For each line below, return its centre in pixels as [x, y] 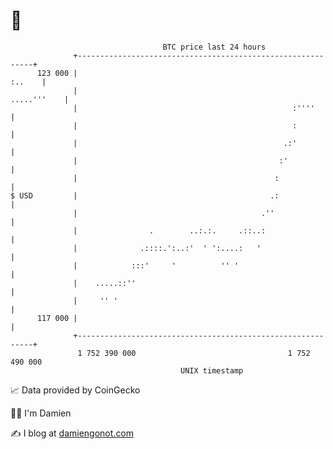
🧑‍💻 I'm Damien [41, 413]
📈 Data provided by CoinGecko [75, 390]
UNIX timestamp [212, 370]
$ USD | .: [145, 195]
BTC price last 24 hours [214, 47]
